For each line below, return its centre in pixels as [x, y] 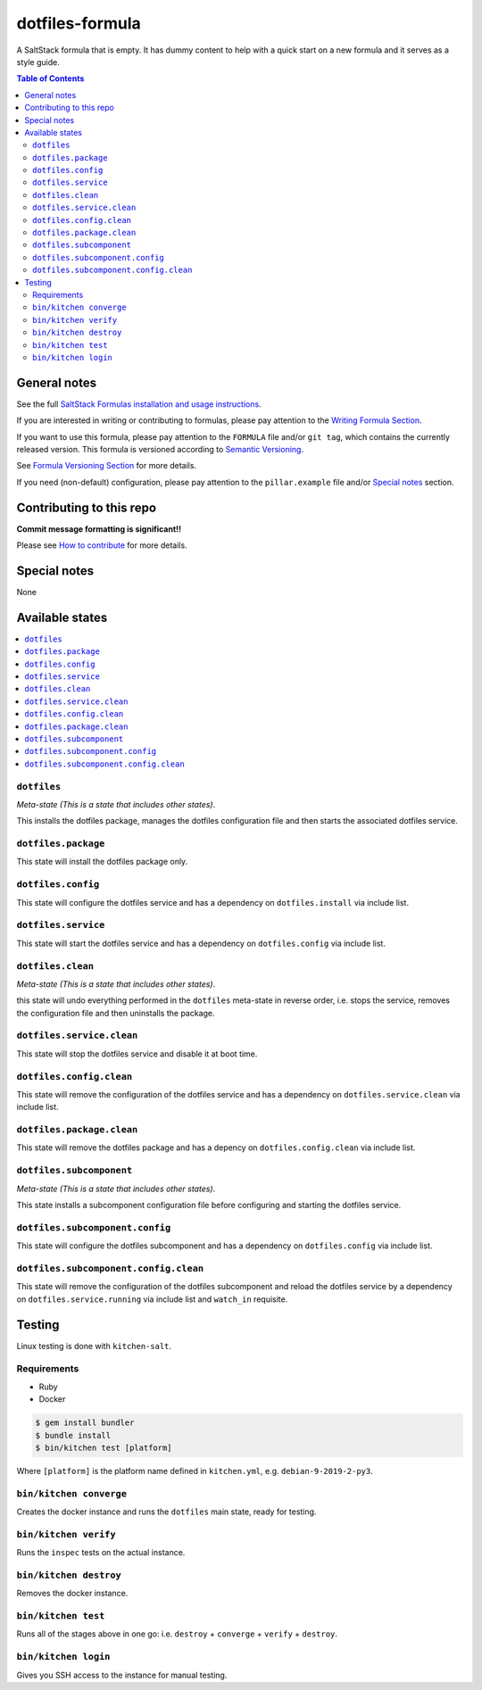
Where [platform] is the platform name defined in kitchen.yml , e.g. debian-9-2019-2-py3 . [195, 1470]
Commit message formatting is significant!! [99, 529]
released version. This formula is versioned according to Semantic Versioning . [160, 449]
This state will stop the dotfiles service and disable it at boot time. [137, 1054]
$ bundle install [73, 1435]
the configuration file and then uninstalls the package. [116, 1013]
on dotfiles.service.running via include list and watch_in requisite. [152, 1299]
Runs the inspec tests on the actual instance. [101, 1553]
